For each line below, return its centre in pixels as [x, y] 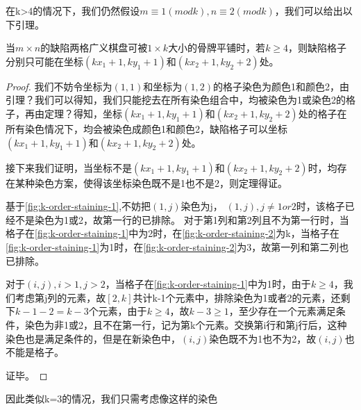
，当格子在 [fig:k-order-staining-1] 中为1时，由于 [208, 284]
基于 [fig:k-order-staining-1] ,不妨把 [78, 206]
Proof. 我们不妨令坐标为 [59, 86]
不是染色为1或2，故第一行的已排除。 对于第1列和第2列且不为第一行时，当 [182, 219]
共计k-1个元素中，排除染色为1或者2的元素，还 [237, 297]
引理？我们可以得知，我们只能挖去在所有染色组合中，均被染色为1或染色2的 [176, 100]
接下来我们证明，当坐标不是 [69, 167]
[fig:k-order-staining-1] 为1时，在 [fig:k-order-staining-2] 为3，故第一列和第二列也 [177, 246]
